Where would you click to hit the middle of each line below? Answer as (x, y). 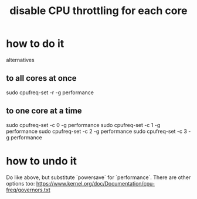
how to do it (35, 44)
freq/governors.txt (28, 190)
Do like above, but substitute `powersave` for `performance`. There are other (98, 177)
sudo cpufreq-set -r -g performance (50, 92)
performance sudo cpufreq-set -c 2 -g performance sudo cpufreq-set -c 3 (97, 131)
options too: (21, 183)
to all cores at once (42, 78)
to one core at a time (44, 111)
